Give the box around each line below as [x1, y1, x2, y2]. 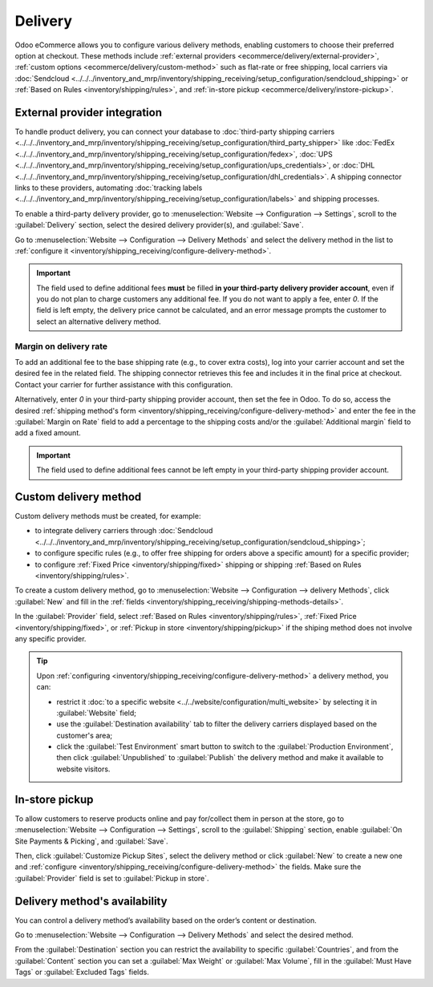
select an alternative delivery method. [36, 317, 161, 326]
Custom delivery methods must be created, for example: [14, 512, 201, 521]
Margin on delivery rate [14, 341, 108, 352]
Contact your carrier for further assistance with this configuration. [14, 379, 233, 389]
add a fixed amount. [14, 428, 81, 438]
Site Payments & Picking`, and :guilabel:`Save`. [14, 836, 168, 846]
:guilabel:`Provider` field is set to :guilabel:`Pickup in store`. [14, 873, 209, 883]
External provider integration [14, 105, 163, 119]
